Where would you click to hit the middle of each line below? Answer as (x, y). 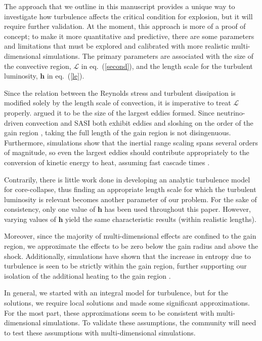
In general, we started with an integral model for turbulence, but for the (116, 293)
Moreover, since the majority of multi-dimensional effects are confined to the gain (130, 236)
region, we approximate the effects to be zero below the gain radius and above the (131, 246)
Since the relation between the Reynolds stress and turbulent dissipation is (120, 92)
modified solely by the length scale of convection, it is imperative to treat (118, 103)
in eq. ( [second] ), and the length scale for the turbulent (167, 66)
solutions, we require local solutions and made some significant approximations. (127, 303)
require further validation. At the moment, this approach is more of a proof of (125, 26)
